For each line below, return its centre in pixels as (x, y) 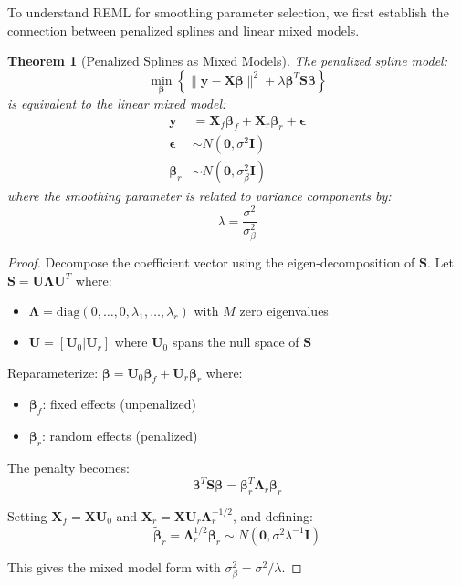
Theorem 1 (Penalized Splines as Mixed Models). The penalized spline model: (227, 61)
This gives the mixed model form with (114, 566)
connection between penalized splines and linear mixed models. (183, 30)
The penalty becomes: (68, 468)
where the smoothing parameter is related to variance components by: (199, 196)
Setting (27, 515)
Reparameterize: (53, 372)
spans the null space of (236, 342)
